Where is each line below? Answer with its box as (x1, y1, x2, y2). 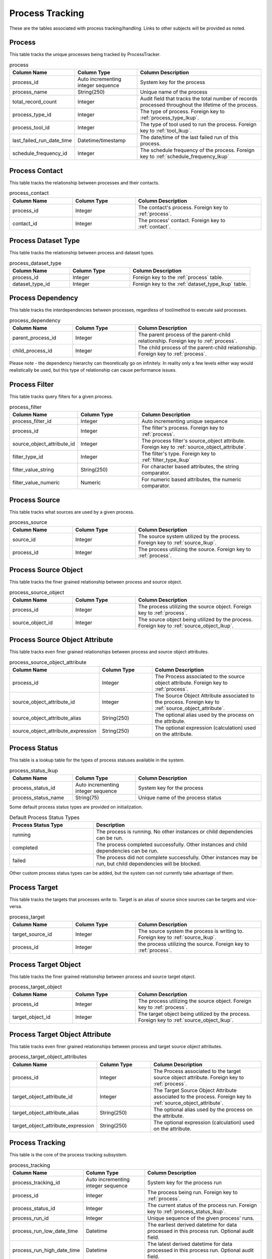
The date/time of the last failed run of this (140, 134, 239, 141)
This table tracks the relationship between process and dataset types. (9, 250, 155, 256)
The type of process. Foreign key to (140, 108, 225, 115)
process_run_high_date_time (12, 1246, 80, 1253)
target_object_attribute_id (12, 1093, 73, 1100)
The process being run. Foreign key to (147, 1188, 238, 1196)
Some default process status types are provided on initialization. (9, 804, 143, 810)
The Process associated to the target (153, 1068, 241, 1075)
